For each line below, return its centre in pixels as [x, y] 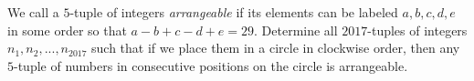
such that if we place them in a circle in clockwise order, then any [276, 48]
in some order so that [67, 30]
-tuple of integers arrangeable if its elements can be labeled [234, 12]
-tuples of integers [417, 30]
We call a [33, 12]
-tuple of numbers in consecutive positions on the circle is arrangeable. [211, 65]
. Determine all [296, 30]
